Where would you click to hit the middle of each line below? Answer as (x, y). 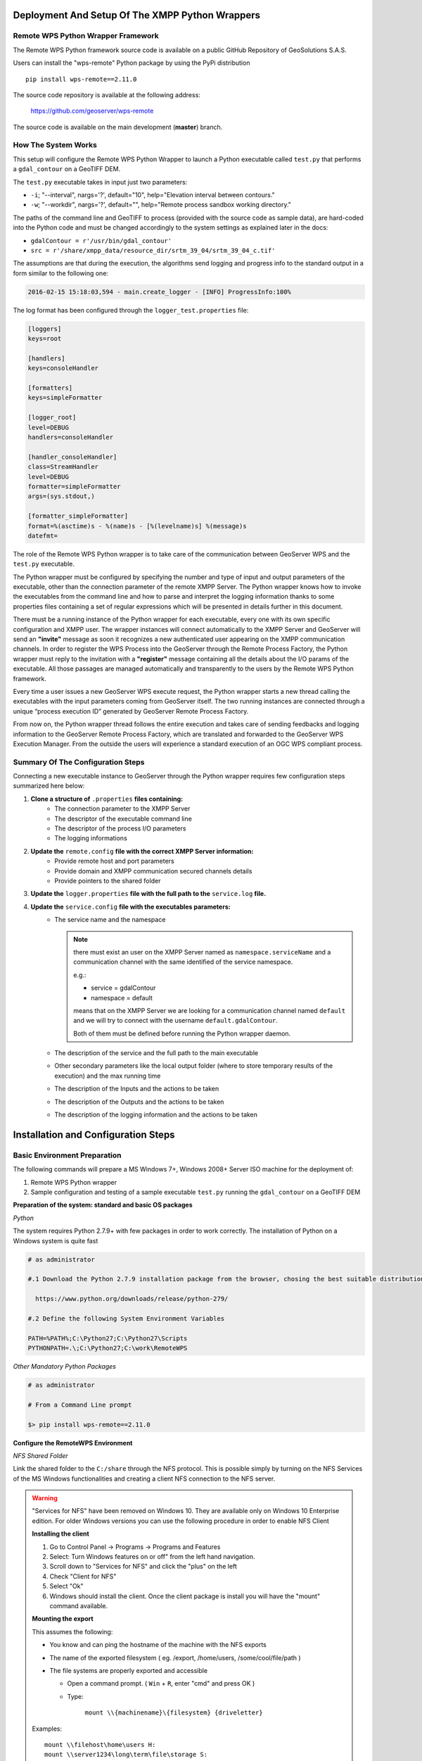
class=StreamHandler (63, 467)
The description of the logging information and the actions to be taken (156, 1115)
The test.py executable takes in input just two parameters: (100, 182)
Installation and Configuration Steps (94, 1134)
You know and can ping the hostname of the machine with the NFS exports (158, 1645)
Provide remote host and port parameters (115, 861)
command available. (79, 1606)
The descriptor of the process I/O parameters (120, 828)
